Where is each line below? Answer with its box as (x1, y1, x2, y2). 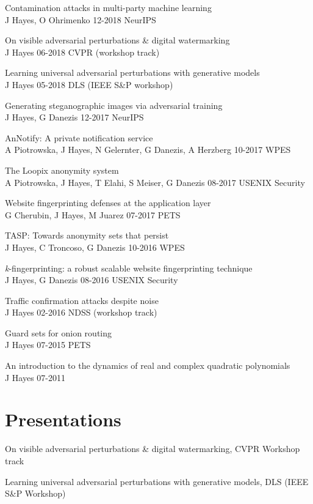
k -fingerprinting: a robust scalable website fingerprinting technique (5, 261, 253, 274)
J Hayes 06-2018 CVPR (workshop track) (5, 45, 160, 58)
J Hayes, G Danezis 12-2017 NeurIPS (5, 111, 144, 124)
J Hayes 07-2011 (5, 371, 66, 384)
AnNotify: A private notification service (5, 131, 153, 144)
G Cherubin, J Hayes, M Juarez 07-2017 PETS (5, 208, 181, 221)
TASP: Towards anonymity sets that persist (5, 229, 169, 242)
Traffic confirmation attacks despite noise (5, 294, 159, 306)
